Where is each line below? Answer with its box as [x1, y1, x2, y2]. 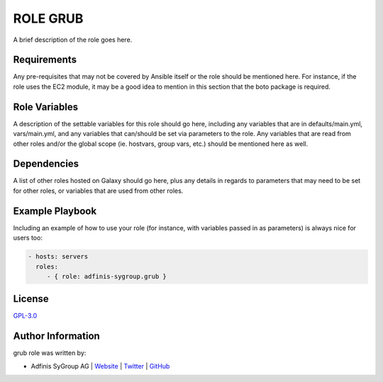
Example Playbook [13, 205, 97, 217]
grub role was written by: [13, 349, 87, 357]
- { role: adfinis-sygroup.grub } [46, 272, 167, 280]
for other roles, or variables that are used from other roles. [13, 186, 184, 195]
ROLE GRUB [13, 11, 84, 26]
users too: [13, 234, 43, 242]
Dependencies [13, 158, 79, 170]
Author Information [13, 330, 101, 342]
